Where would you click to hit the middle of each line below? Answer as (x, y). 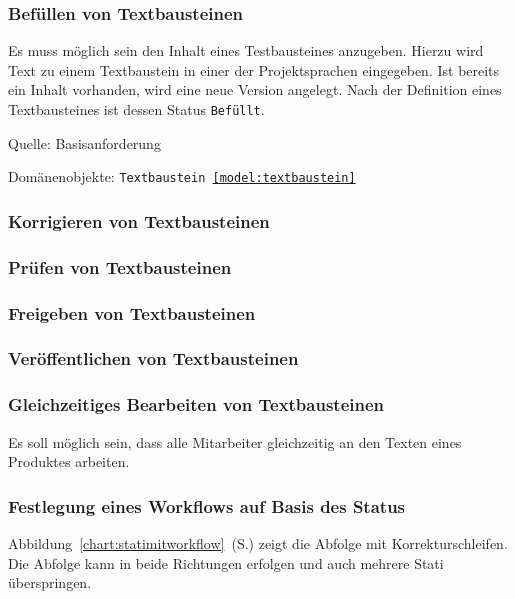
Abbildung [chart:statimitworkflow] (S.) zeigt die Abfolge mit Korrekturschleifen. (258, 542)
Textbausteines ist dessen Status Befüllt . (136, 109)
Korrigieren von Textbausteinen (139, 220)
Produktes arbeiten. (69, 461)
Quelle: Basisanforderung (84, 142)
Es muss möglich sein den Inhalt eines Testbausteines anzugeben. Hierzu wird (246, 50)
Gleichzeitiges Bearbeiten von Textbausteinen (196, 404)
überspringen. (50, 582)
